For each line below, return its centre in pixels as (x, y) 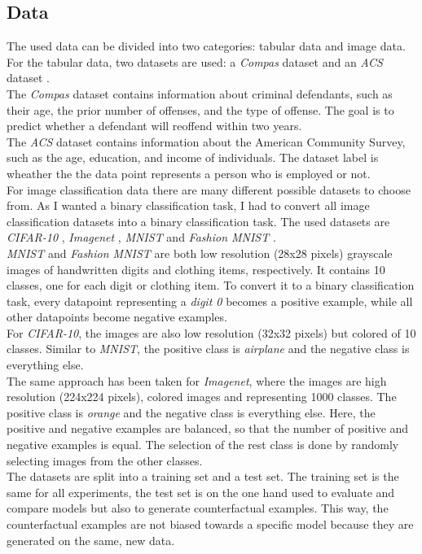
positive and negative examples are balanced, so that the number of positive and (208, 428)
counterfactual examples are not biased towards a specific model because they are (210, 524)
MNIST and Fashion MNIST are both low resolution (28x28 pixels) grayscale (200, 253)
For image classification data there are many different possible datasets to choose (209, 189)
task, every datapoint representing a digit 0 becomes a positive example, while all (210, 301)
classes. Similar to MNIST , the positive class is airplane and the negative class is (208, 349)
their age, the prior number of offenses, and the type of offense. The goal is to (200, 109)
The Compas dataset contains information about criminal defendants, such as (200, 93)
